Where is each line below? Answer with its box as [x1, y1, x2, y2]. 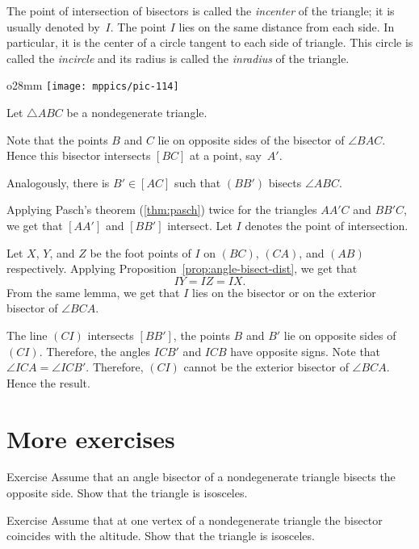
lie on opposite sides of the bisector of [157, 131, 345, 148]
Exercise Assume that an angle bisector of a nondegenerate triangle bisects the [6, 468, 396, 485]
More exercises [6, 421, 175, 455]
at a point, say [190, 147, 262, 164]
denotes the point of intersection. [245, 217, 409, 233]
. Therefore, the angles [39, 342, 151, 359]
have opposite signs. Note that [230, 342, 381, 359]
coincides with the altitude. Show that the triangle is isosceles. [6, 527, 315, 544]
